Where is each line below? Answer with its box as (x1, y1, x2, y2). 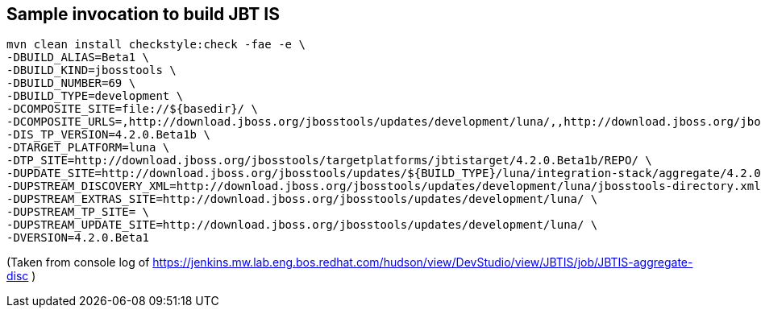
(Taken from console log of (6, 255, 150, 270)
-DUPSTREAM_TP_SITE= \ (6, 205, 150, 219)
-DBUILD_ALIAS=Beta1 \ (6, 51, 150, 64)
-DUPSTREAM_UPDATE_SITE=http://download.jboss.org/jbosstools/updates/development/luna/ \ (6, 218, 598, 232)
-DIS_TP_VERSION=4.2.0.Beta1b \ (6, 128, 210, 142)
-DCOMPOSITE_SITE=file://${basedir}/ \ (6, 102, 258, 116)
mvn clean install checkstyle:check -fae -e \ (6, 38, 306, 52)
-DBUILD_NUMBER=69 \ (6, 76, 136, 90)
